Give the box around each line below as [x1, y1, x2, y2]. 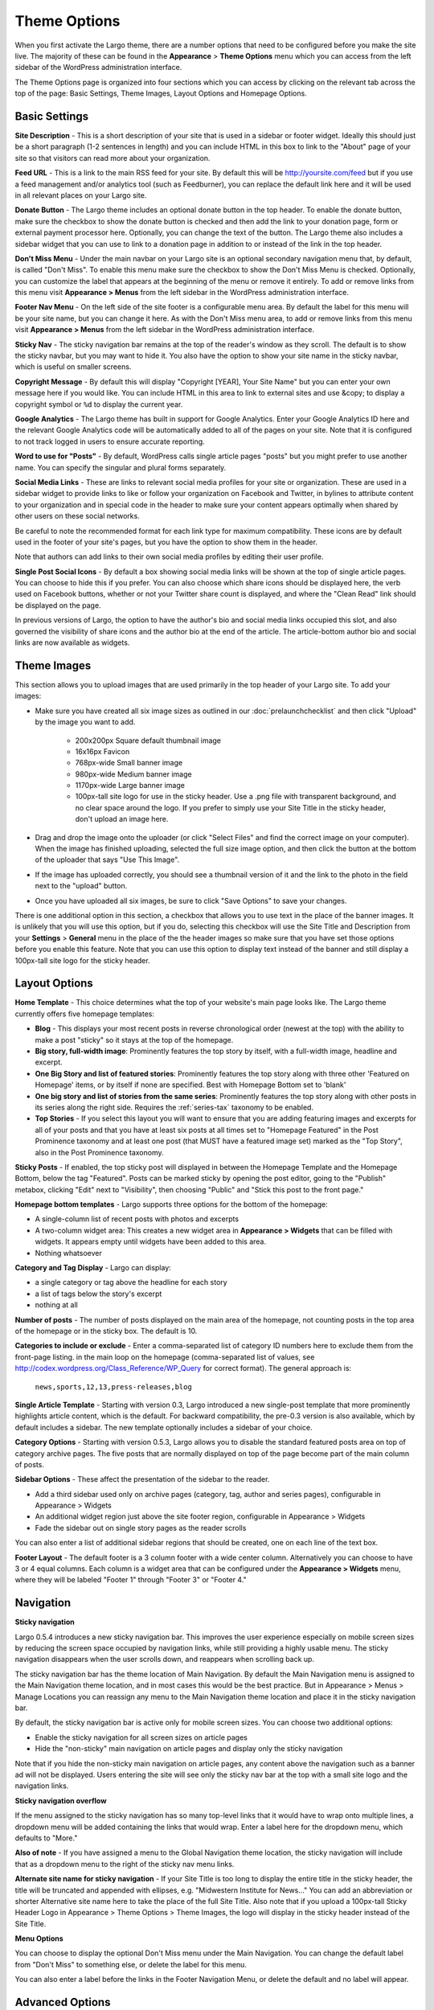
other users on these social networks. [14, 511, 140, 521]
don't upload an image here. [75, 814, 169, 824]
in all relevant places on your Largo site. [14, 190, 147, 200]
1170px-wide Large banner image [75, 781, 185, 790]
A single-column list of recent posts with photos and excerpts [35, 1214, 240, 1224]
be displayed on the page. [14, 600, 101, 610]
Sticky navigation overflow [14, 1795, 108, 1805]
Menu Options [14, 1934, 63, 1943]
